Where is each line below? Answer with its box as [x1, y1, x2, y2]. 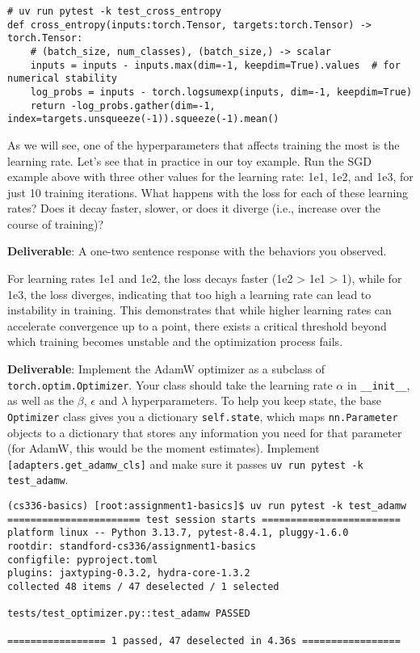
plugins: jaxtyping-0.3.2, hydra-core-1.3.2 [7, 567, 250, 579]
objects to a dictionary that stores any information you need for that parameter [7, 423, 402, 440]
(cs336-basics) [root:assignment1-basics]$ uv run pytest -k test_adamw [7, 500, 406, 512]
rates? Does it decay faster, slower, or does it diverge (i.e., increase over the [7, 200, 381, 217]
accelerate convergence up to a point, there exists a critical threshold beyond [7, 317, 387, 334]
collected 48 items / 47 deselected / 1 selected [7, 580, 279, 592]
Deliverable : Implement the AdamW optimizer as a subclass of [7, 360, 325, 377]
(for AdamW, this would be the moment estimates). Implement [7, 440, 320, 457]
